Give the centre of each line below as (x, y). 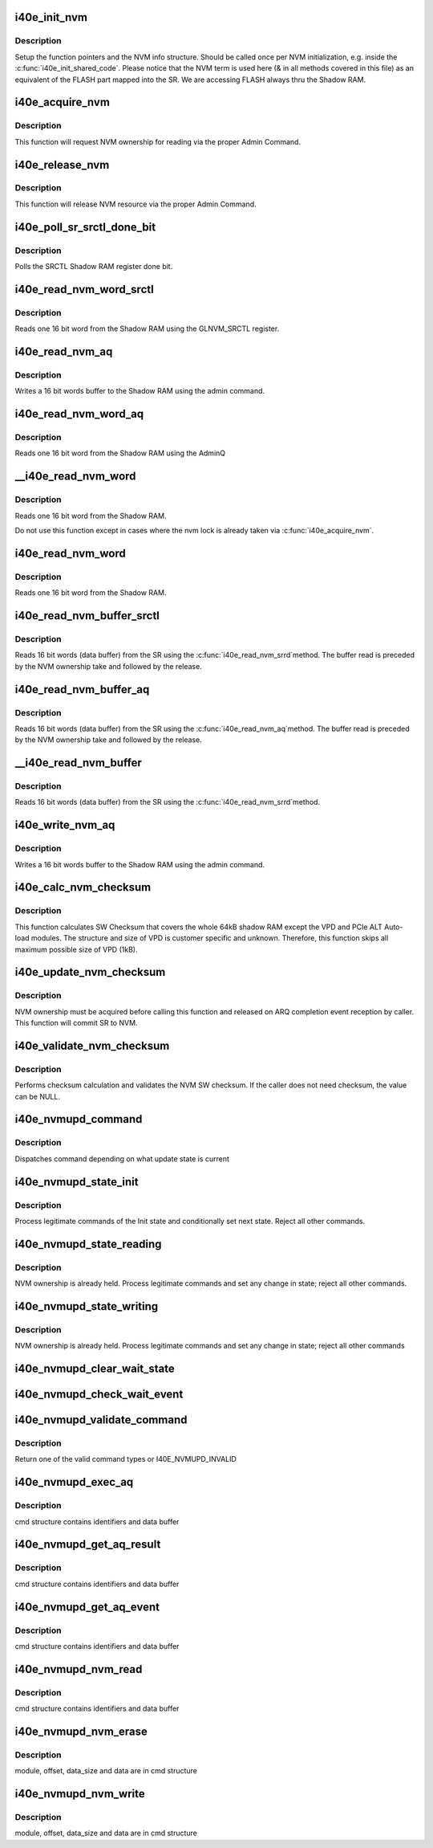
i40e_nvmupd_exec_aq (74, 1482)
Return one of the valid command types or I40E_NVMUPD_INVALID (125, 1459)
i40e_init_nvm (51, 17)
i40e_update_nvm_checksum (90, 972)
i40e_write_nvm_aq (65, 825)
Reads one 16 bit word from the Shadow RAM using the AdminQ (120, 453)
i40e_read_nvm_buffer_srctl (87, 616)
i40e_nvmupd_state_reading (88, 1244)
